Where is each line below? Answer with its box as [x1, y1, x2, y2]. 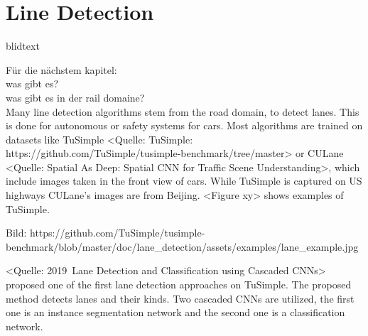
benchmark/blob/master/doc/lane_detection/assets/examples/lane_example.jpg [6, 239, 359, 254]
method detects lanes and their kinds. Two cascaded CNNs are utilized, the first [6, 291, 355, 305]
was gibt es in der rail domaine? [6, 90, 145, 104]
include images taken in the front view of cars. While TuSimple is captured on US [6, 173, 362, 188]
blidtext [6, 38, 40, 53]
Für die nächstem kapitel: [6, 62, 117, 77]
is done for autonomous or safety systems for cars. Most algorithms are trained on [6, 118, 363, 133]
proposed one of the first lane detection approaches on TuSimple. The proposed [6, 277, 352, 292]
